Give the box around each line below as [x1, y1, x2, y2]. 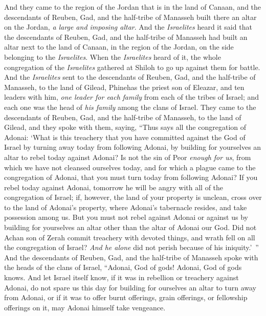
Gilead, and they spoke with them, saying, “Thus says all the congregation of [4, 122, 247, 132]
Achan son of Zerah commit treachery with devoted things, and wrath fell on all [4, 232, 255, 242]
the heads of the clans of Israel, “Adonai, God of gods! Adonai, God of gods [4, 262, 242, 273]
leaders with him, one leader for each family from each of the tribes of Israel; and [4, 92, 259, 102]
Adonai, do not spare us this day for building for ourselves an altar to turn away [4, 282, 256, 292]
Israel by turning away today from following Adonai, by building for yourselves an [4, 142, 261, 152]
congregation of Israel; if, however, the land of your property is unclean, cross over [4, 192, 262, 202]
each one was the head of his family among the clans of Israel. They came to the [4, 101, 256, 112]
